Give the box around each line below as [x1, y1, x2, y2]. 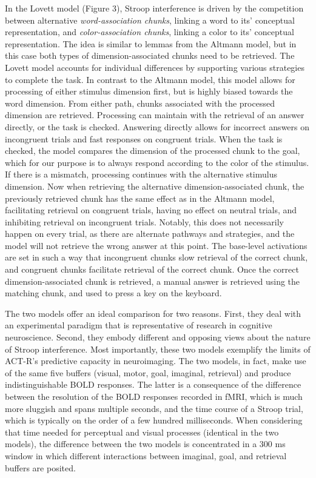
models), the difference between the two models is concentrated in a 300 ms [5, 437, 286, 450]
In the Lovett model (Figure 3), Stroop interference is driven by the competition [5, 2, 304, 14]
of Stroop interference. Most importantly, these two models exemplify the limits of [5, 342, 311, 355]
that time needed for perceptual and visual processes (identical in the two [5, 425, 279, 438]
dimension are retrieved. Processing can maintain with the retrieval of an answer [5, 108, 304, 121]
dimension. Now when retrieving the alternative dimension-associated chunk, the [5, 179, 304, 192]
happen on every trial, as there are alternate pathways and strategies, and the [5, 227, 295, 240]
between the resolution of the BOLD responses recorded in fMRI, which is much [5, 390, 303, 402]
